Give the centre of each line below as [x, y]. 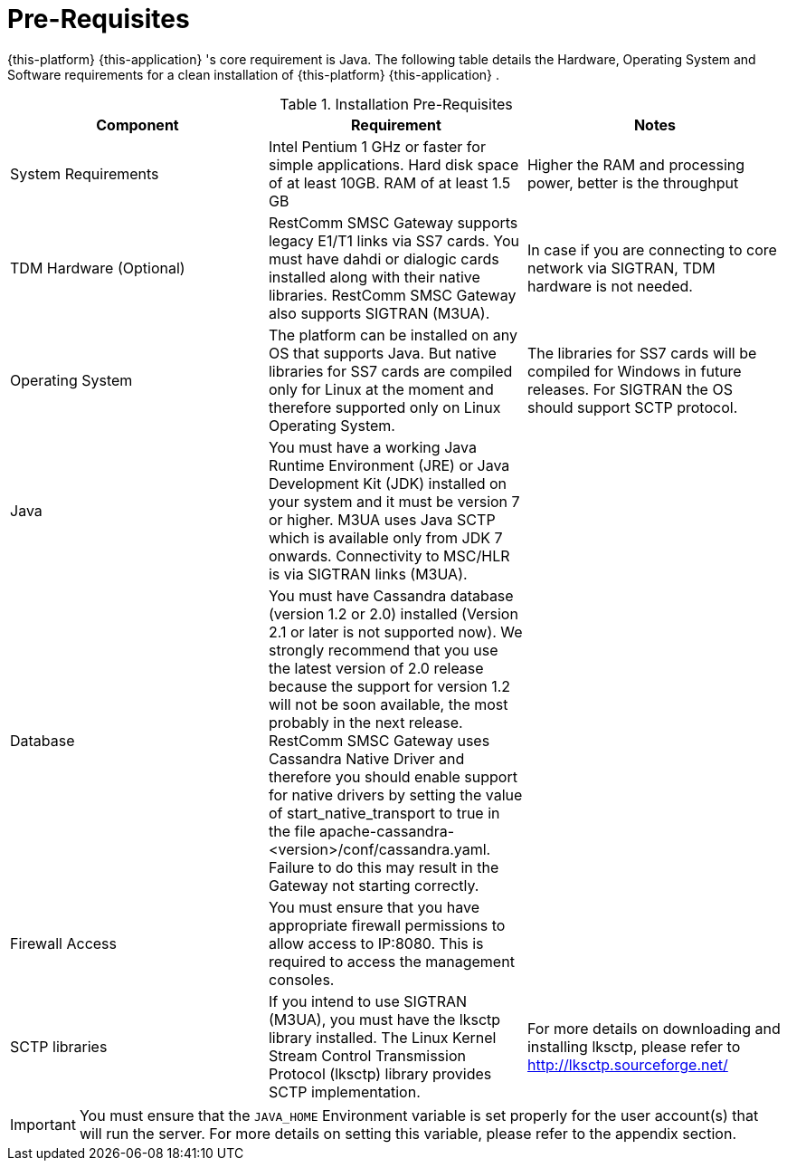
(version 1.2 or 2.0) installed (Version [393, 613]
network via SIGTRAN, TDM [621, 268]
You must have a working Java [372, 447]
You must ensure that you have [374, 907]
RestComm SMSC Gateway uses [379, 740]
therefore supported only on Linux [384, 407]
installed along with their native [374, 277]
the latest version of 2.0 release [376, 668]
